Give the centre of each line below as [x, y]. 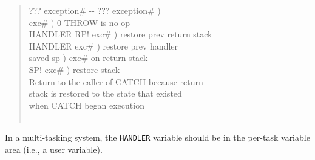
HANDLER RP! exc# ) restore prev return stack [120, 34]
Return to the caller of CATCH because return [116, 81]
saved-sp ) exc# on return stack [88, 58]
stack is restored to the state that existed [105, 93]
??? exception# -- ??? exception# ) [95, 10]
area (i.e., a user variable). [54, 149]
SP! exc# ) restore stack [74, 69]
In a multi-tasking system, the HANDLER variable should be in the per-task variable [157, 137]
